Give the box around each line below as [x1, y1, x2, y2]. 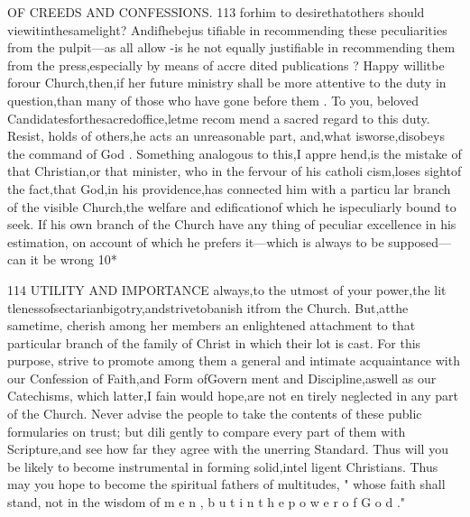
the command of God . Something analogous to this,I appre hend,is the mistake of [7, 143, 462, 162]
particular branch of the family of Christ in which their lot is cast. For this [7, 333, 421, 352]
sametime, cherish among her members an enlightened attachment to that [7, 316, 416, 335]
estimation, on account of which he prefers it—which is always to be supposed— [7, 232, 452, 251]
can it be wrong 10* [7, 250, 117, 269]
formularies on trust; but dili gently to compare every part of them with [7, 421, 406, 440]
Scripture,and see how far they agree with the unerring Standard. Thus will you [7, 439, 448, 458]
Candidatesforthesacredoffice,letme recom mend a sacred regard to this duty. [7, 108, 430, 127]
